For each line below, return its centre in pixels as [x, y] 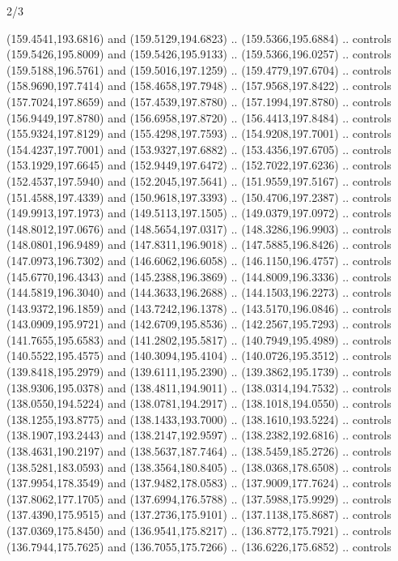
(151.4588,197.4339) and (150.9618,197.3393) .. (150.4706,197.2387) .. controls [199, 197]
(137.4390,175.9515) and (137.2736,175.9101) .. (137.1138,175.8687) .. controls [199, 514]
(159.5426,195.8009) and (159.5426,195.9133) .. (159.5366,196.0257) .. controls [199, 54]
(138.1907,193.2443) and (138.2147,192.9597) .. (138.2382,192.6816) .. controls [199, 435]
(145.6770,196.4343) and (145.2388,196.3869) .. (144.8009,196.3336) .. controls [199, 276]
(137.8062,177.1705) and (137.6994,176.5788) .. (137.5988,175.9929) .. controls [199, 498]
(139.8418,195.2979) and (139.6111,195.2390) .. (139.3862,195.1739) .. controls [199, 372]
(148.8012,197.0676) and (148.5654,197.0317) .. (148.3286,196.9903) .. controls [199, 228]
